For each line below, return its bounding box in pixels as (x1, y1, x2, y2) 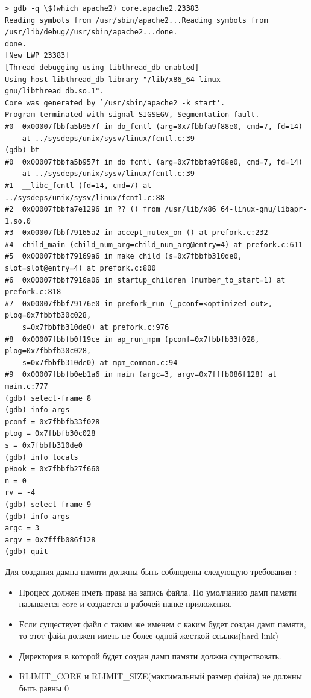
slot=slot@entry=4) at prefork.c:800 (5, 264, 156, 273)
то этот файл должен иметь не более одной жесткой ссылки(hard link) (19, 629, 278, 642)
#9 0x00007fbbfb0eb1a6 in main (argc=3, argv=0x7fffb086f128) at (5, 370, 277, 379)
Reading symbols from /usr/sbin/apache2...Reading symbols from (5, 16, 268, 25)
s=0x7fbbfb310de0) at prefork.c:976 (22, 323, 169, 332)
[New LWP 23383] (5, 51, 70, 60)
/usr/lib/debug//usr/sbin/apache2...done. (5, 28, 178, 37)
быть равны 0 (19, 682, 69, 694)
